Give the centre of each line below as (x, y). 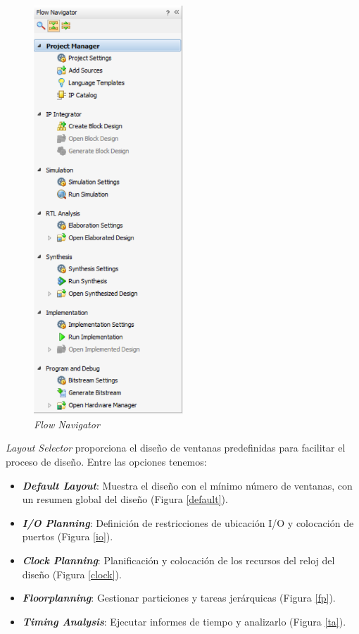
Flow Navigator (67, 424)
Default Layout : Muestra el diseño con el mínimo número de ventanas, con (187, 485)
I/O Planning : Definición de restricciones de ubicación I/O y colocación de (188, 522)
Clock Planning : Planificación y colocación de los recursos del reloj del (178, 560)
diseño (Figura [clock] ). (72, 574)
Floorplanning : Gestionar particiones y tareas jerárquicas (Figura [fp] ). (179, 598)
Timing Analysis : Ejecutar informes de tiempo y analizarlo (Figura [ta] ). (184, 621)
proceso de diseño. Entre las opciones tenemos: (106, 462)
